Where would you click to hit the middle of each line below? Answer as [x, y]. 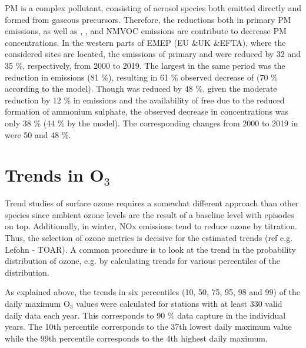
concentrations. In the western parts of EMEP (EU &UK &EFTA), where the [145, 42]
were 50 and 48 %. [38, 134]
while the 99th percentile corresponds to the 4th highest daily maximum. [136, 338]
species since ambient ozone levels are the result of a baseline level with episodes [149, 214]
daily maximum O [37, 303]
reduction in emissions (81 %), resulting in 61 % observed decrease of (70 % [141, 77]
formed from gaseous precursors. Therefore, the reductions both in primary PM [148, 19]
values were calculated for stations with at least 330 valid [179, 303]
